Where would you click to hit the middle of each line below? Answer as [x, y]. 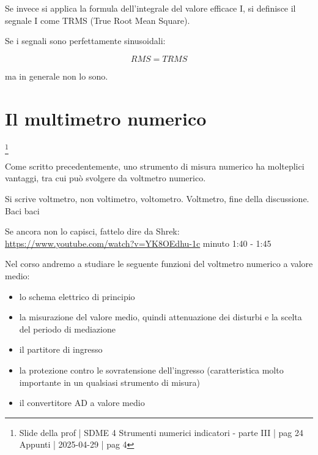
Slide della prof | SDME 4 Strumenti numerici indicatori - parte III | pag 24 [161, 432]
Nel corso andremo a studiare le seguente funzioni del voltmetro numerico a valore [159, 264]
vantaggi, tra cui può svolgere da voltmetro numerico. [105, 178]
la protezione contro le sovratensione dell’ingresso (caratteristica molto [151, 370]
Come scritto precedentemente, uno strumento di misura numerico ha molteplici [155, 166]
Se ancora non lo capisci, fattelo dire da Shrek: [92, 231]
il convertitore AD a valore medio [82, 403]
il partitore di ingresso [61, 349]
